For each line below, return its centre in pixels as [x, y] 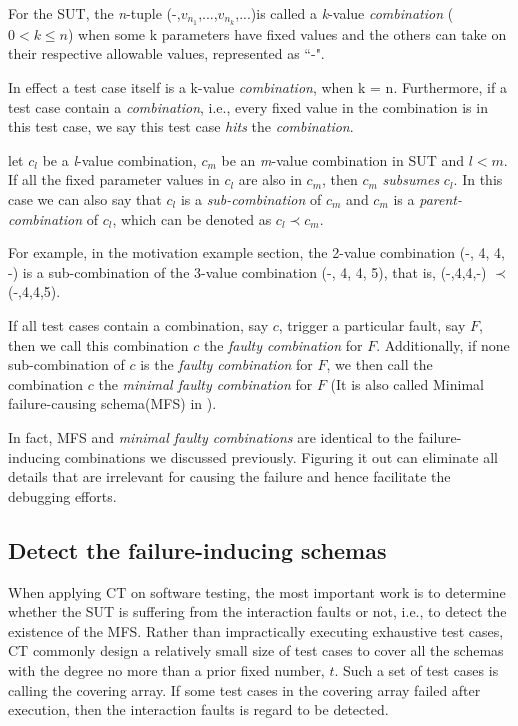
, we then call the [379, 364]
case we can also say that [85, 199]
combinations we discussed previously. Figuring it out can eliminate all [281, 456]
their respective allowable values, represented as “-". [166, 53]
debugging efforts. [62, 495]
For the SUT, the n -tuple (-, [94, 13]
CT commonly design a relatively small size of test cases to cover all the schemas [256, 650]
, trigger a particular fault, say [372, 324]
